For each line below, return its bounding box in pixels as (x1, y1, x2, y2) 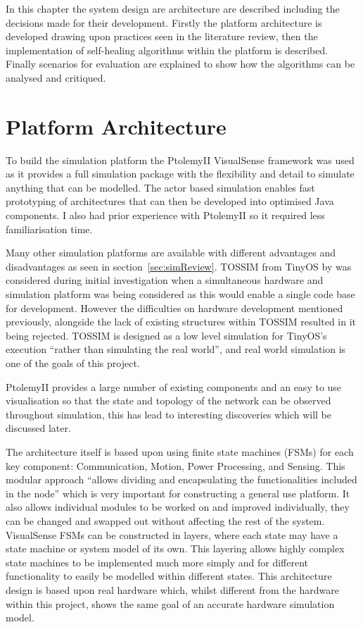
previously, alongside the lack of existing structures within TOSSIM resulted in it (6, 314, 357, 329)
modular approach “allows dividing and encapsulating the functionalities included (6, 472, 357, 487)
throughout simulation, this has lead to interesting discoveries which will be (6, 406, 331, 421)
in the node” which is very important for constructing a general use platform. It (6, 485, 350, 500)
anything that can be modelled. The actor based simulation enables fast (6, 180, 315, 194)
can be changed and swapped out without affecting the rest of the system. (6, 513, 325, 528)
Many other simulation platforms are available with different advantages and (6, 245, 336, 260)
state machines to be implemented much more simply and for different (6, 554, 309, 569)
